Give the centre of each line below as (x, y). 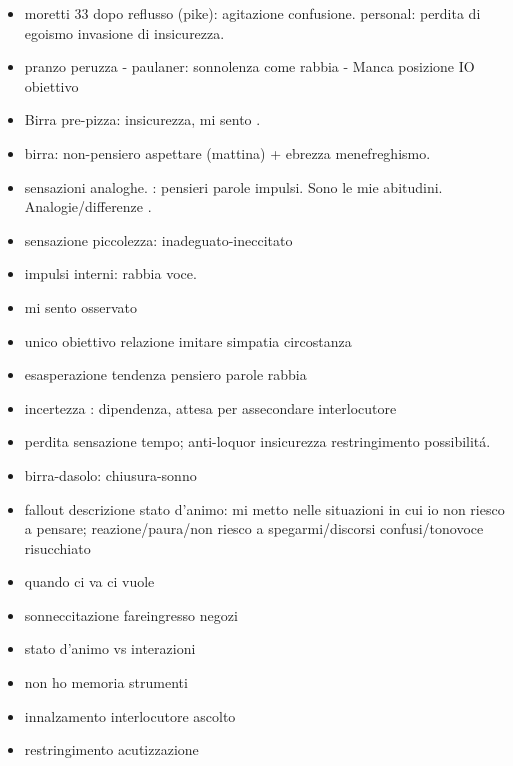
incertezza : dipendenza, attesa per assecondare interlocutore (210, 407)
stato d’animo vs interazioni (110, 648)
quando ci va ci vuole (89, 581)
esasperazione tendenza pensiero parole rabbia (165, 374)
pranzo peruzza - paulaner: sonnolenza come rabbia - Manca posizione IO (249, 66)
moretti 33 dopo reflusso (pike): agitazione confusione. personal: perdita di (252, 13)
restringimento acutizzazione (111, 749)
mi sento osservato (81, 306)
